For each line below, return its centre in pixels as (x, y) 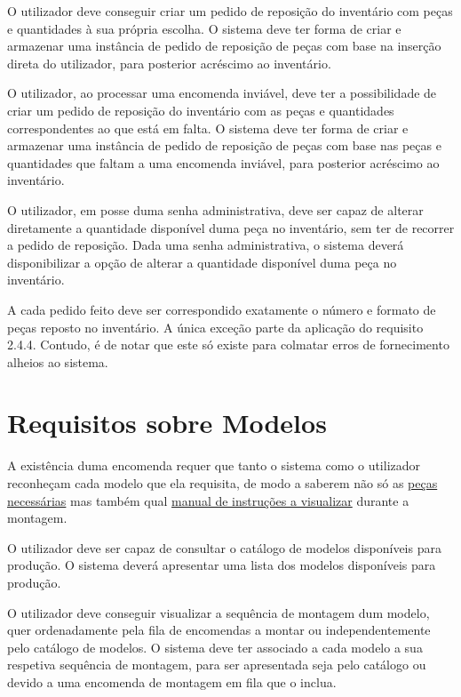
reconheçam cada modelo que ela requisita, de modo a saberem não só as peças (223, 483)
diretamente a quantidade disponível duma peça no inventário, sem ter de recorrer (231, 227)
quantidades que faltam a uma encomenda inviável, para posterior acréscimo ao (223, 162)
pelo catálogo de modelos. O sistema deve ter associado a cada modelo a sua (215, 647)
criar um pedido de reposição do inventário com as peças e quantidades (201, 110)
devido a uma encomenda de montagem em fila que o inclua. (172, 681)
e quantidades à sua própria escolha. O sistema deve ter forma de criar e (204, 28)
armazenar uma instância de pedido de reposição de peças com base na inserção (224, 46)
